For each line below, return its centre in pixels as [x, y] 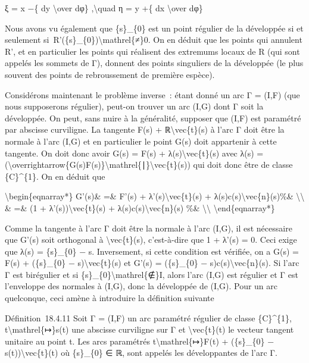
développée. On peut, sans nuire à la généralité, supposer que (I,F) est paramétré [153, 118]
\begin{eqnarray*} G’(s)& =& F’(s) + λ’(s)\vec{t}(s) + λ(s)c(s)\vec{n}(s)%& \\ [155, 196]
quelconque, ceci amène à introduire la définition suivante [110, 298]
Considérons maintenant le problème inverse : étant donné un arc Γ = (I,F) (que [152, 94]
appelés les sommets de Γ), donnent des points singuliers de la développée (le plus [154, 63]
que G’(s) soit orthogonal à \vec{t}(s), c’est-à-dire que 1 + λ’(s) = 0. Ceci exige [151, 240]
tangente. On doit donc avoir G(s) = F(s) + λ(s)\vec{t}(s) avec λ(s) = [134, 153]
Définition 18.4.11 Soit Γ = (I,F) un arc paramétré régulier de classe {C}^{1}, [148, 317]
